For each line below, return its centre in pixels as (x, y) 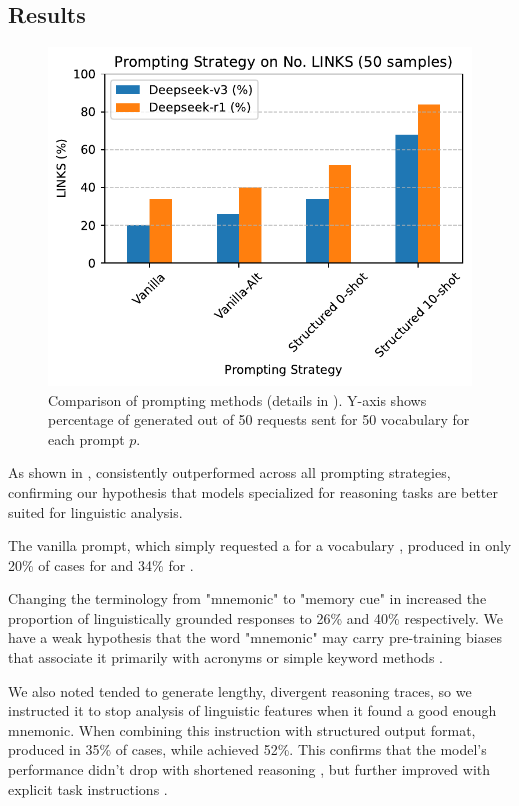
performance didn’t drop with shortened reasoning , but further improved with (249, 769)
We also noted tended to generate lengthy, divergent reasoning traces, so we (240, 690)
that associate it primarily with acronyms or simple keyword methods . (225, 657)
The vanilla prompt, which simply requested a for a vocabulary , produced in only (260, 545)
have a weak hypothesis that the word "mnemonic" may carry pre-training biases (255, 637)
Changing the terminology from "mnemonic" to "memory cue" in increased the (247, 598)
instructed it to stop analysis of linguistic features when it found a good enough (252, 710)
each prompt (86, 438)
